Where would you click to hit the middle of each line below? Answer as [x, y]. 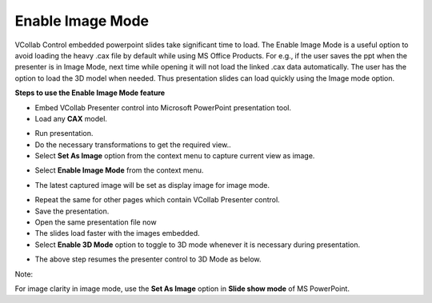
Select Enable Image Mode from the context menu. [119, 170]
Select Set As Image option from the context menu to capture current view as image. [175, 156]
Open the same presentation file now [96, 222]
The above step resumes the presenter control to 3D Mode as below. [148, 259]
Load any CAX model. [71, 118]
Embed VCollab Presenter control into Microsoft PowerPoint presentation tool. [163, 107]
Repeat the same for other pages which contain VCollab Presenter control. [157, 200]
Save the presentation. [72, 211]
